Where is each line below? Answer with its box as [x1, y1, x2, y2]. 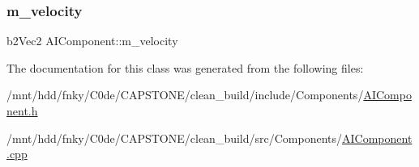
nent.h [6, 102, 38, 119]
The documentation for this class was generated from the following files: [6, 59, 364, 76]
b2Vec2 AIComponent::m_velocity [6, 32, 178, 49]
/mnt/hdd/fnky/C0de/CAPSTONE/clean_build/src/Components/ [6, 129, 343, 146]
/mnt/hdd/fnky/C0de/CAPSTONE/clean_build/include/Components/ [6, 86, 364, 103]
